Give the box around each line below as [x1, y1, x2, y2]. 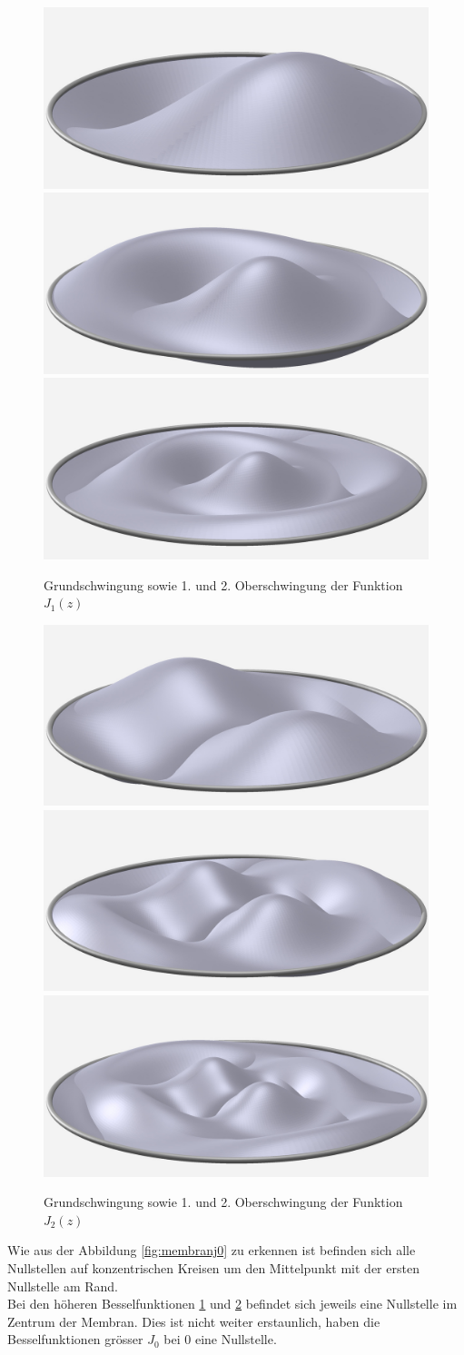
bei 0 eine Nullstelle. [163, 1330, 277, 1349]
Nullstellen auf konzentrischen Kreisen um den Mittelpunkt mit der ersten [7, 1259, 420, 1277]
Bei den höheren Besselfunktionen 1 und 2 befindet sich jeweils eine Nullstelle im [7, 1294, 458, 1313]
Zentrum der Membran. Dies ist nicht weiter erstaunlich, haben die [7, 1311, 380, 1330]
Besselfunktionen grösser [7, 1330, 143, 1349]
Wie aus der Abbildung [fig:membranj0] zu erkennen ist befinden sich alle [7, 1241, 416, 1260]
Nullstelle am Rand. [7, 1276, 118, 1295]
